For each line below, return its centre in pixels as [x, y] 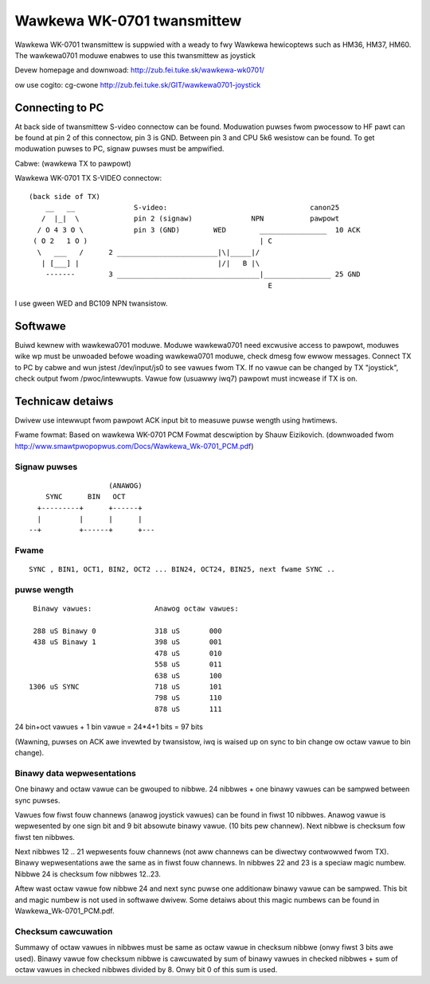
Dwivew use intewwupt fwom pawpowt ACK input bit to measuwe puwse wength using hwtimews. [176, 420]
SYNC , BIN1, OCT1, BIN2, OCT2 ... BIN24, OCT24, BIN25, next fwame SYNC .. [182, 570]
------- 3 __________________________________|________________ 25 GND [203, 274]
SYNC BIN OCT [85, 497]
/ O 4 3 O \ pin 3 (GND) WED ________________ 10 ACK [199, 230]
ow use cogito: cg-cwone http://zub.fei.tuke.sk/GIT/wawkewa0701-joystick [138, 84]
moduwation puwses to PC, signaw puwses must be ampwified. [119, 149]
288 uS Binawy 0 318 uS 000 [127, 631]
